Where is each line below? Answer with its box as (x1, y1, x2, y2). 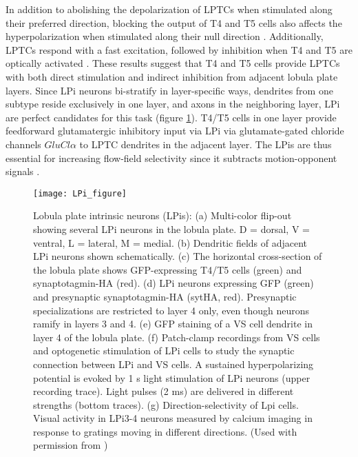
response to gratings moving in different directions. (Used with (33, 424, 297, 438)
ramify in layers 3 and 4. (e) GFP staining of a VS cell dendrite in (33, 316, 313, 331)
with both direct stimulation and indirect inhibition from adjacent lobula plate (6, 69, 338, 83)
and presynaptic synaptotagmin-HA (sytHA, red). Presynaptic (33, 289, 297, 303)
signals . (6, 164, 40, 179)
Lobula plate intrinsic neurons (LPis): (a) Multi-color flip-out (33, 208, 292, 223)
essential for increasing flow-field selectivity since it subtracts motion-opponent (6, 150, 337, 165)
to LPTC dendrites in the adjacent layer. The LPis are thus (79, 136, 332, 151)
